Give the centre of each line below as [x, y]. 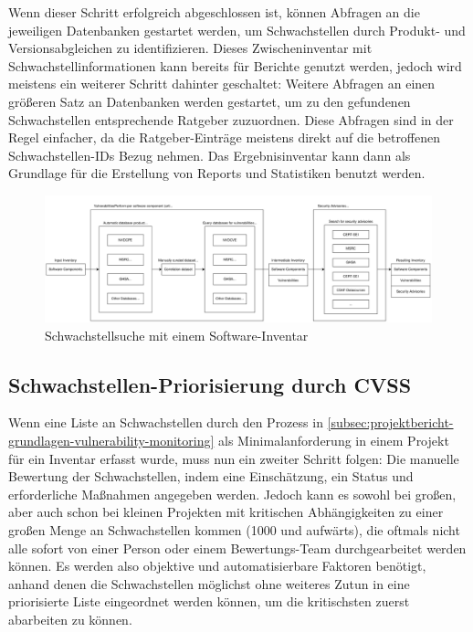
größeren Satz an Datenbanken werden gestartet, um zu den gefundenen [210, 101]
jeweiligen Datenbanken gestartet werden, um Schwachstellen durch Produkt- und [237, 30]
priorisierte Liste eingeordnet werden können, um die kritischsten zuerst [209, 601]
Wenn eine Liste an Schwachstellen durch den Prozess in [166, 422]
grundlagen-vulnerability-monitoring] [111, 441]
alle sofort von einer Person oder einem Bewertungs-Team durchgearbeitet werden [237, 548]
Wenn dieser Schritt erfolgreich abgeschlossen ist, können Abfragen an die [214, 12]
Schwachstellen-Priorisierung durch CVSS [210, 384]
